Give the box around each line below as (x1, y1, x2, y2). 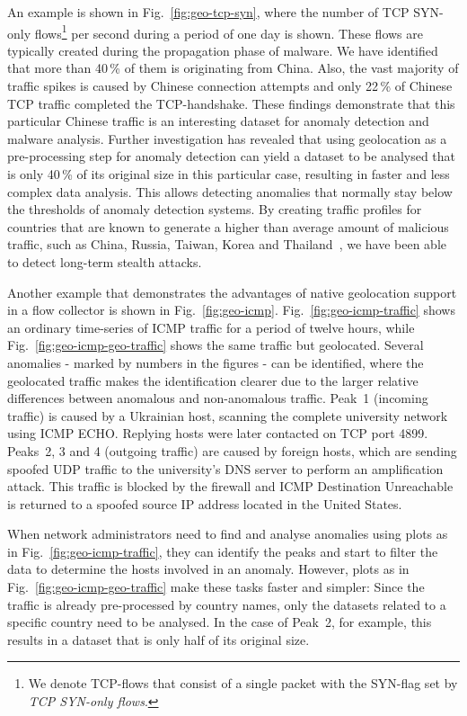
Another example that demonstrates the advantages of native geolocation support (7, 282, 457, 301)
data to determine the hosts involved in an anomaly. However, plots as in (7, 559, 410, 578)
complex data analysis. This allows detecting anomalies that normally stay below (7, 182, 453, 201)
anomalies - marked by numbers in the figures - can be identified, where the (7, 353, 424, 371)
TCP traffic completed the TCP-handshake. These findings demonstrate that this (7, 94, 455, 112)
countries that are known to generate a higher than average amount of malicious (7, 217, 449, 236)
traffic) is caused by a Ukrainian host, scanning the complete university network (7, 406, 448, 425)
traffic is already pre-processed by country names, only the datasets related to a (7, 595, 446, 613)
